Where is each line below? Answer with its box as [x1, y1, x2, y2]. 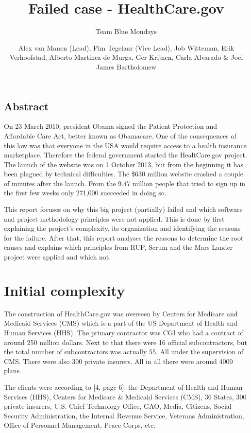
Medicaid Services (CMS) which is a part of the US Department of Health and [4, 318, 238, 328]
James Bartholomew [96, 61, 156, 71]
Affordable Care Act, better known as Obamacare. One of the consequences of [4, 130, 236, 140]
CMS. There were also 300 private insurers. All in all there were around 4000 [4, 356, 233, 366]
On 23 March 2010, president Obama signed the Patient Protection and [4, 121, 217, 131]
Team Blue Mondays [96, 26, 157, 36]
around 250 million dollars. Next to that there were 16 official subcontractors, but [4, 337, 247, 347]
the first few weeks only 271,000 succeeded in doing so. [4, 188, 167, 198]
